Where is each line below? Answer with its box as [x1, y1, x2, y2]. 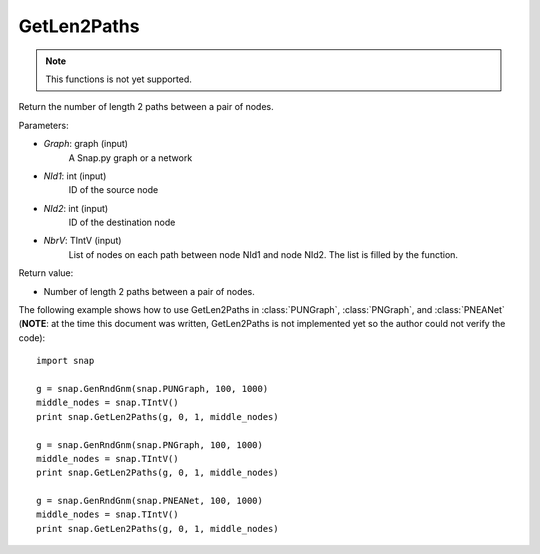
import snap [36, 355, 95, 367]
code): [18, 331, 46, 344]
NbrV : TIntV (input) [43, 235, 122, 247]
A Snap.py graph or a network [68, 151, 193, 164]
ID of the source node [68, 184, 159, 196]
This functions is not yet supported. [45, 73, 192, 85]
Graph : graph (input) [43, 138, 129, 150]
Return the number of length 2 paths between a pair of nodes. [18, 101, 274, 113]
